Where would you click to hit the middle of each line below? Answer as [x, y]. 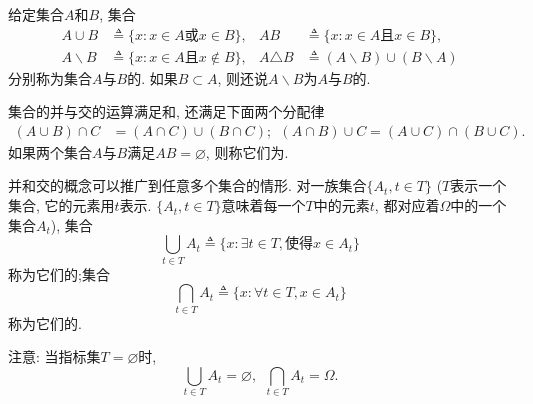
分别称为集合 [50, 77]
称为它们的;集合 [59, 273]
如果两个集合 [50, 151]
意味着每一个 [263, 205]
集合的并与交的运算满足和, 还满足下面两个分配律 [166, 111]
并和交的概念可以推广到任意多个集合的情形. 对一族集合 [187, 185]
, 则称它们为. [247, 151]
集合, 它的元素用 [61, 205]
